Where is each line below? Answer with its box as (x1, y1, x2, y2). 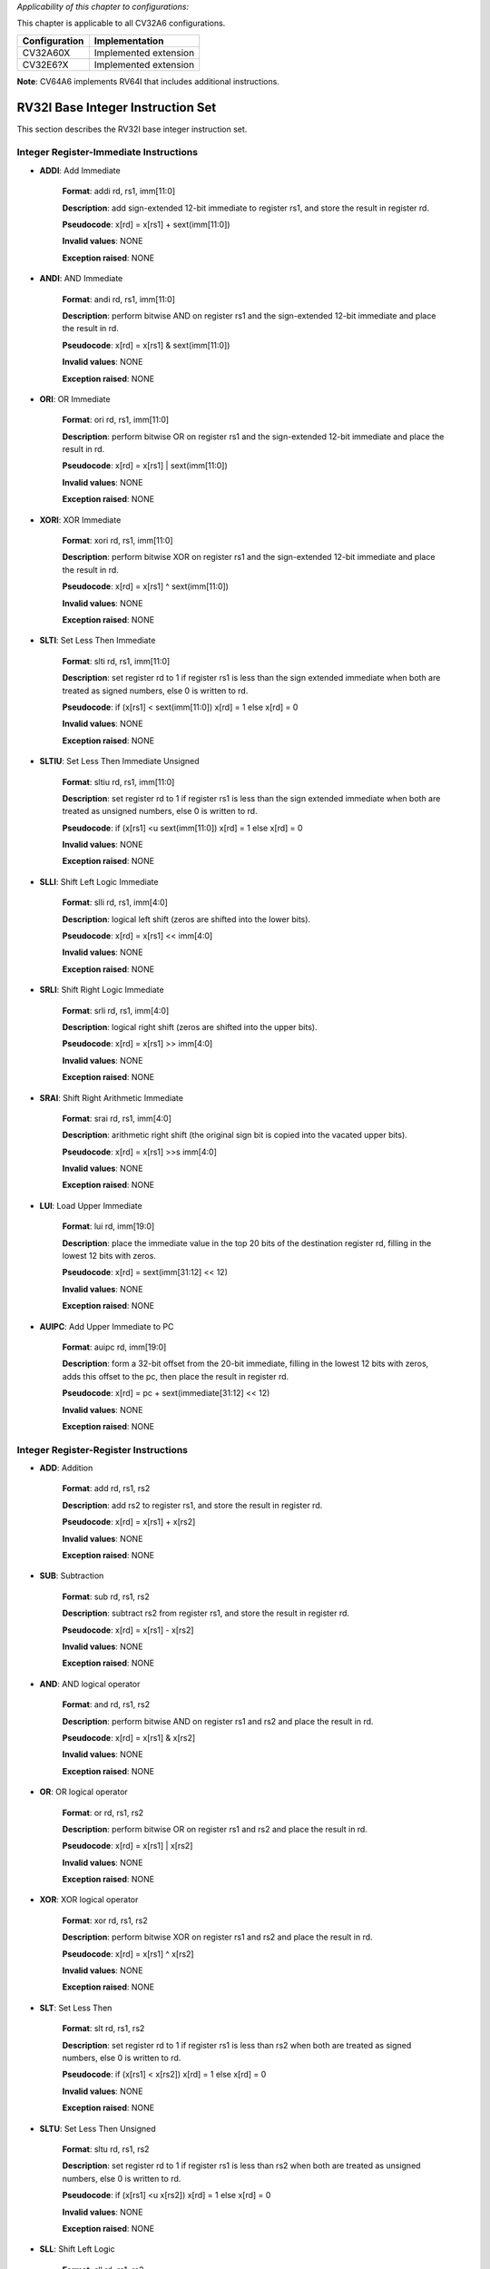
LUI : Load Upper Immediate (39, 1200, 142, 1211)
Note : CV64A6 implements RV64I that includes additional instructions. (16, 75, 280, 86)
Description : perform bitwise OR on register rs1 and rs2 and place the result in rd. (62, 1823, 367, 1834)
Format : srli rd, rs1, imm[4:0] (62, 1005, 170, 1016)
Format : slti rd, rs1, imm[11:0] (62, 655, 171, 666)
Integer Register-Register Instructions (16, 1443, 189, 1456)
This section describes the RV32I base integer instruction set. (16, 123, 248, 134)
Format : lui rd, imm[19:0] (62, 1221, 155, 1232)
